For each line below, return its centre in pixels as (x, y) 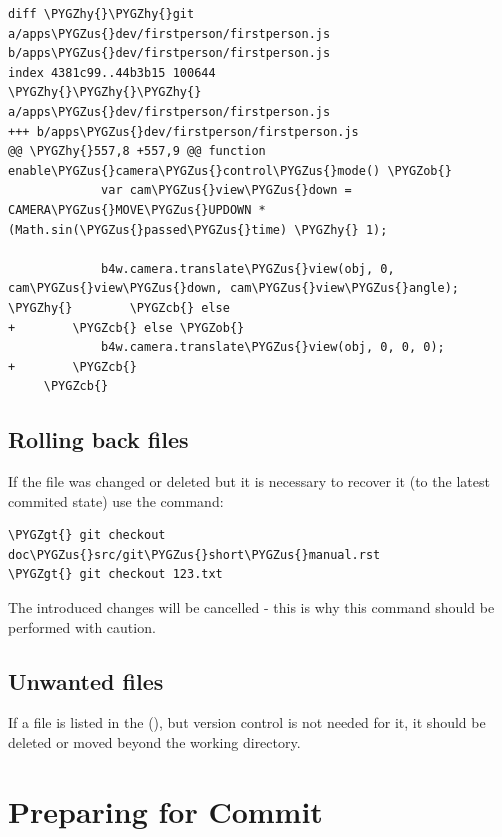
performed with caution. (82, 626)
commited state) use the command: (116, 500)
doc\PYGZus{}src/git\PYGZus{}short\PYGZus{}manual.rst (194, 554)
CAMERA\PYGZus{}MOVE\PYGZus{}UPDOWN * (137, 209)
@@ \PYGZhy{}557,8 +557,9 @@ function (137, 151)
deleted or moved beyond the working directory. (154, 742)
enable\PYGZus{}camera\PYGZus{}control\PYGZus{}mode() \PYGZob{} (230, 170)
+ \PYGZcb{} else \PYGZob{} (126, 327)
